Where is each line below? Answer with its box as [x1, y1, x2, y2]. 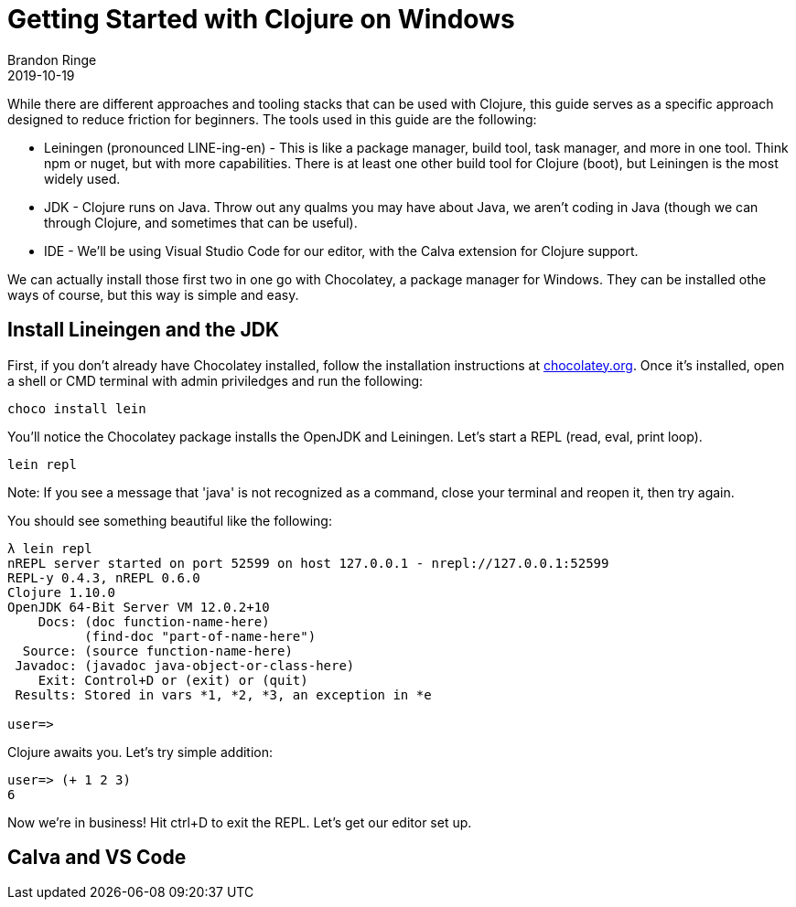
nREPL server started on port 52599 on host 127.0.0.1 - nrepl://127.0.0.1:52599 [7, 555, 609, 571]
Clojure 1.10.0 [7, 584, 116, 600]
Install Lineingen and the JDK [7, 318, 280, 342]
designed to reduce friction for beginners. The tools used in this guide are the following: [7, 111, 537, 127]
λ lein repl [7, 540, 92, 556]
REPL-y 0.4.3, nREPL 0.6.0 [7, 570, 200, 585]
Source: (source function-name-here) [22, 643, 293, 658]
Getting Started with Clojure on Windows [7, 4, 515, 35]
